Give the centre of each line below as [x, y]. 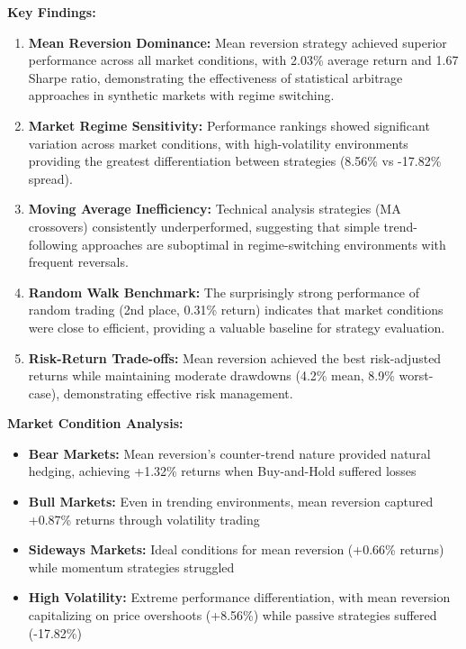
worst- [416, 375]
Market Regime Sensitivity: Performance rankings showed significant [229, 125]
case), [44, 393]
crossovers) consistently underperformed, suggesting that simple [204, 226]
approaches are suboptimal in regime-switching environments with [264, 244]
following [53, 244]
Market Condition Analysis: [95, 423]
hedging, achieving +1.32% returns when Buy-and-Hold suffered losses [222, 471]
